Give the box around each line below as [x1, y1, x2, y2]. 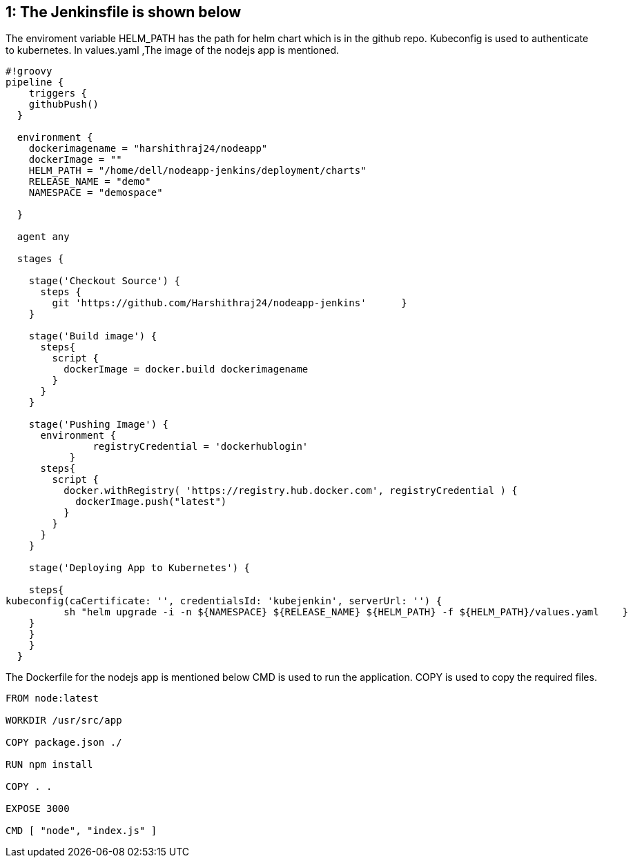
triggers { [28, 88, 88, 99]
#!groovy [6, 66, 52, 77]
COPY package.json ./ [6, 737, 122, 748]
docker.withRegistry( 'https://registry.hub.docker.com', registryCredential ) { [64, 485, 518, 497]
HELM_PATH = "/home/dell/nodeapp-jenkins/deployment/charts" [28, 165, 367, 177]
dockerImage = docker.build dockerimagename [64, 364, 309, 375]
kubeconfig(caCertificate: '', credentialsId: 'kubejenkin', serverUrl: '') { [6, 595, 442, 607]
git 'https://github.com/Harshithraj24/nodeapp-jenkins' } [52, 297, 407, 309]
